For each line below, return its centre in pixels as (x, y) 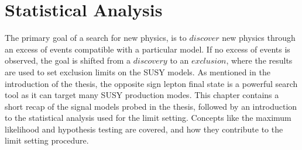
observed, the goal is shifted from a (68, 60)
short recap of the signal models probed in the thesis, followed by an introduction (151, 106)
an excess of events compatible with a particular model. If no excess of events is (147, 49)
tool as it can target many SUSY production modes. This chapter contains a (142, 95)
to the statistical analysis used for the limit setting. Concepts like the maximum (148, 118)
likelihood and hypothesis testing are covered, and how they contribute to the (144, 129)
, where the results (259, 60)
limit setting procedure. (47, 140)
